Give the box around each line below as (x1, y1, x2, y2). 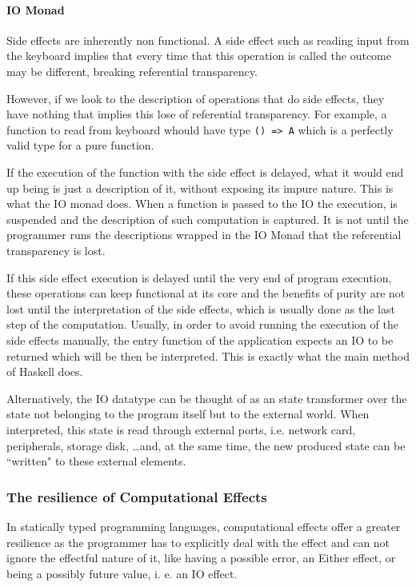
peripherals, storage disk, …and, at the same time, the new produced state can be (6, 437, 406, 453)
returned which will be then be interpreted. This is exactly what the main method (6, 347, 410, 364)
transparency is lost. (6, 242, 106, 258)
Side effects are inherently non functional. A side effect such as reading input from (6, 31, 410, 48)
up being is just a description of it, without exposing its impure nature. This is (6, 179, 394, 196)
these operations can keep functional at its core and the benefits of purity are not (6, 285, 406, 301)
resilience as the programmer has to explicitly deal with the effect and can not (6, 533, 390, 550)
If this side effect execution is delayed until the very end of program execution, (6, 269, 392, 286)
